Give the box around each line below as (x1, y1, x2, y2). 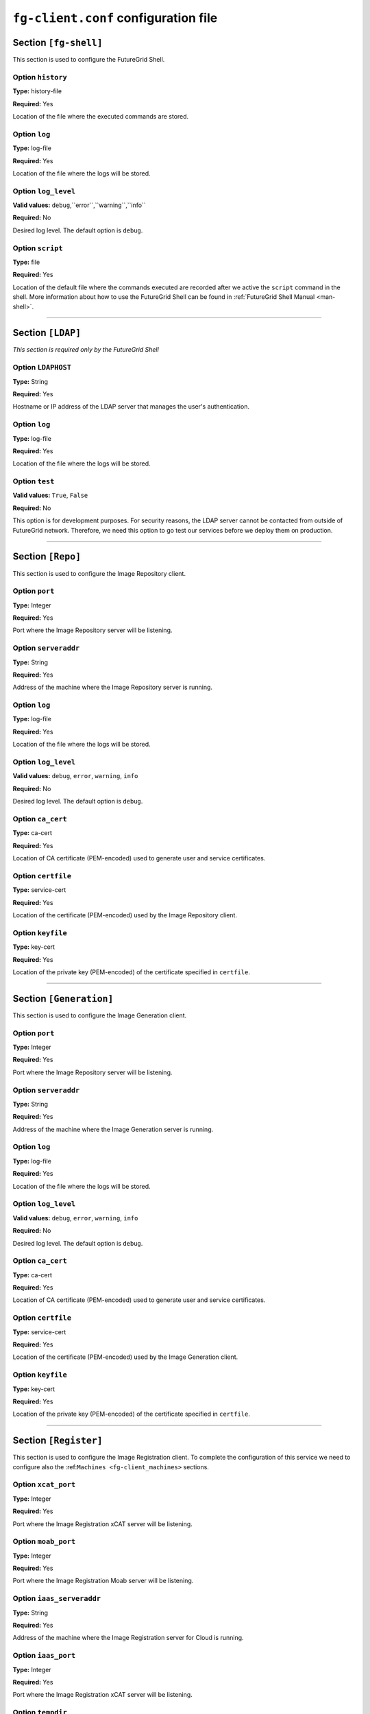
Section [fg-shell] (12, 36, 103, 48)
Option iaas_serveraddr (12, 1594, 101, 1604)
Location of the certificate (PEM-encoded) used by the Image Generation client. (12, 1353, 238, 1361)
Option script (12, 243, 63, 253)
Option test (12, 476, 55, 486)
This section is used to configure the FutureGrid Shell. (12, 56, 165, 64)
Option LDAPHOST (12, 363, 72, 372)
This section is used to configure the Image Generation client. (12, 1011, 187, 1019)
